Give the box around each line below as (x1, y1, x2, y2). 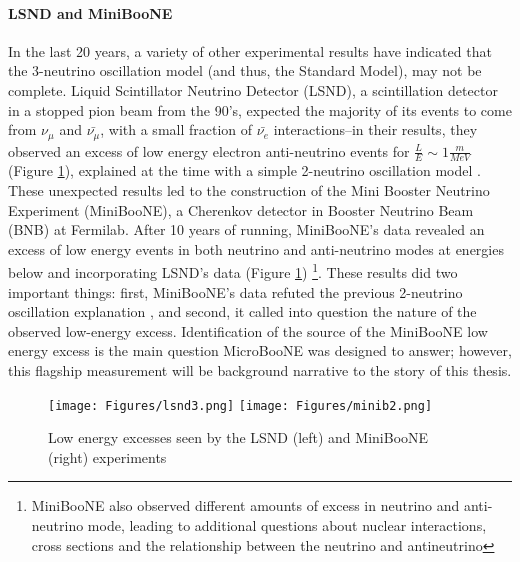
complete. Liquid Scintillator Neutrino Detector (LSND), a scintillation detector (8, 79, 498, 100)
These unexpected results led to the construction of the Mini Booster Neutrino (8, 180, 490, 201)
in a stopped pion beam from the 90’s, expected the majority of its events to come (8, 99, 512, 120)
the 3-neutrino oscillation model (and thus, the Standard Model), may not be (8, 60, 482, 81)
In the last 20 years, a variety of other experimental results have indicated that (8, 40, 492, 61)
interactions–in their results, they (273, 119, 478, 140)
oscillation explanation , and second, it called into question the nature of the (8, 301, 477, 322)
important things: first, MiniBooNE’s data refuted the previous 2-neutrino (8, 281, 463, 302)
